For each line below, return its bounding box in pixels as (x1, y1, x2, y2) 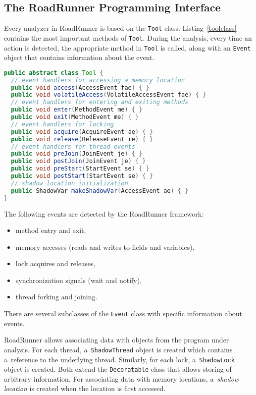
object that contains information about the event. (4, 52, 154, 62)
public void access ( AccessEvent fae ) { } (11, 84, 150, 91)
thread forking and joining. (15, 291, 98, 302)
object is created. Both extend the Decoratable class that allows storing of (4, 364, 232, 374)
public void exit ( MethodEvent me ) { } (11, 113, 139, 121)
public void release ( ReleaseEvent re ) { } (11, 135, 153, 143)
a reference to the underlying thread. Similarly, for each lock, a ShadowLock (4, 354, 235, 364)
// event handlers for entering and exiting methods (11, 99, 189, 106)
